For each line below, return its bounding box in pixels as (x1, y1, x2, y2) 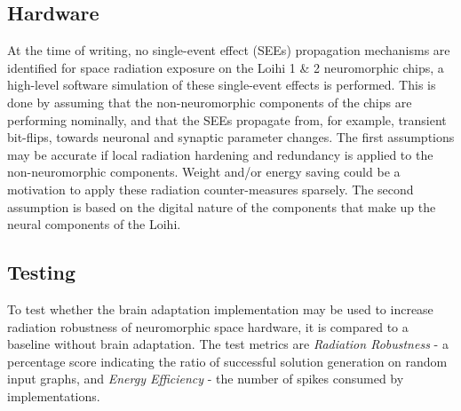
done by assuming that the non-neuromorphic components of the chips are (7, 92, 412, 111)
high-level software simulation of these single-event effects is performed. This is (7, 75, 436, 94)
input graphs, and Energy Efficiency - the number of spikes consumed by (7, 369, 404, 388)
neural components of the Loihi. (7, 215, 181, 233)
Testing (7, 258, 76, 286)
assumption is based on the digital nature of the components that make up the (7, 197, 436, 216)
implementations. (7, 386, 100, 405)
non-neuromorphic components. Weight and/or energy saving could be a (7, 162, 401, 181)
